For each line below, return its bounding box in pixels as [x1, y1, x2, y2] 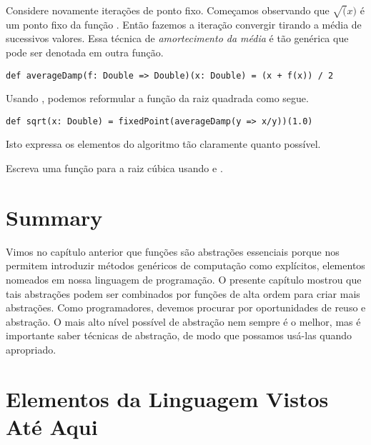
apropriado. [6, 341, 56, 356]
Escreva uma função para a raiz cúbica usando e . [6, 161, 223, 176]
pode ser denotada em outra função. [6, 44, 164, 59]
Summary [6, 202, 103, 231]
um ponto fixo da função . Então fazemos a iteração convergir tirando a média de [6, 16, 362, 31]
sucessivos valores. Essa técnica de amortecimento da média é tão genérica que [6, 31, 349, 46]
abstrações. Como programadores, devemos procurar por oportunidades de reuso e [6, 300, 366, 315]
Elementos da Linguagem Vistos [6, 384, 329, 413]
